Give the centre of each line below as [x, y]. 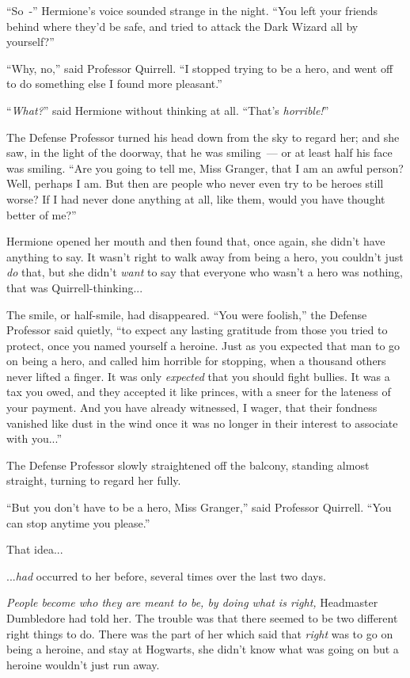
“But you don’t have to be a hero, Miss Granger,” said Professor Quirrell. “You [199, 507]
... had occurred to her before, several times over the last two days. [166, 575]
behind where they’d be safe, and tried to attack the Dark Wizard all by [182, 26]
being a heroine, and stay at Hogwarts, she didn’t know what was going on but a [203, 649]
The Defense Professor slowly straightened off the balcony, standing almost [188, 465]
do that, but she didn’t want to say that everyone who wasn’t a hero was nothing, [205, 272]
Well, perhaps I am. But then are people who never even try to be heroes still [195, 183]
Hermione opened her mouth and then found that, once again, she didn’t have [196, 241]
